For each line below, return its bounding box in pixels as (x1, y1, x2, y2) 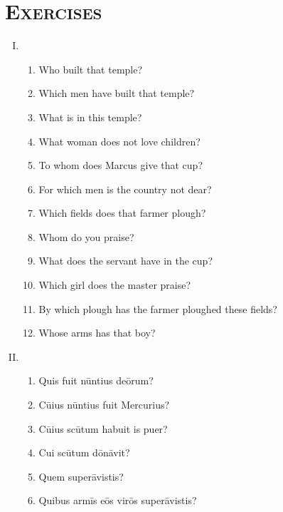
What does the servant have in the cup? (38, 253, 213, 268)
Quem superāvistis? (38, 469, 124, 483)
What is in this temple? (38, 109, 142, 124)
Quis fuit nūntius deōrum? (38, 373, 154, 388)
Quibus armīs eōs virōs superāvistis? (38, 493, 197, 508)
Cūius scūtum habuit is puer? (38, 421, 168, 436)
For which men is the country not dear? (38, 181, 212, 196)
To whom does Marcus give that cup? (38, 158, 203, 173)
